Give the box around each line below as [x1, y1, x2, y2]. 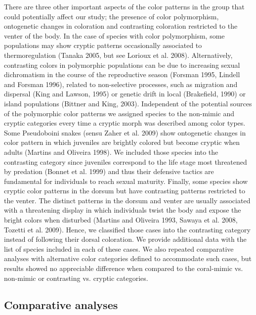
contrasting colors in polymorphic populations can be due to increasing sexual [4, 59, 240, 70]
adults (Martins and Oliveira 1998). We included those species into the [4, 146, 218, 157]
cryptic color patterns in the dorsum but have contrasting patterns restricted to [4, 185, 245, 196]
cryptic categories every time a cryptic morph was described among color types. [4, 118, 246, 128]
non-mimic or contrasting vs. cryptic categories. [4, 272, 148, 283]
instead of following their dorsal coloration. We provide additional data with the [4, 234, 247, 244]
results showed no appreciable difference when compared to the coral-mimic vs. [4, 263, 243, 273]
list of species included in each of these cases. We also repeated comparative [4, 243, 234, 254]
